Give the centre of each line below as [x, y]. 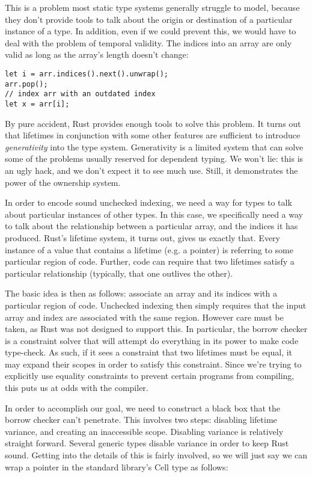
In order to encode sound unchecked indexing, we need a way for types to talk [148, 202]
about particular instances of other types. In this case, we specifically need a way [154, 214]
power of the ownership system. [63, 182]
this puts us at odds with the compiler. [77, 388]
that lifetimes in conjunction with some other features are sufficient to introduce [153, 135]
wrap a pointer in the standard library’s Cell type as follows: [117, 466]
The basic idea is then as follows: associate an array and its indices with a [141, 293]
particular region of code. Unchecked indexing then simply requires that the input [156, 305]
